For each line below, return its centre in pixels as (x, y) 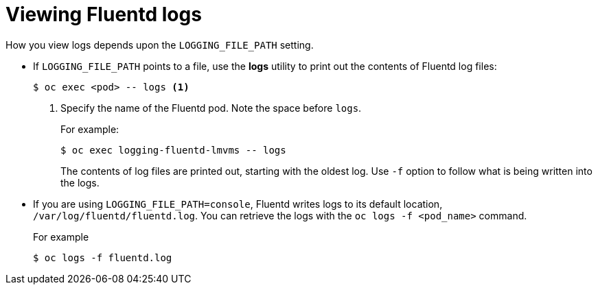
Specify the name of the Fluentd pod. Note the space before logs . (211, 108)
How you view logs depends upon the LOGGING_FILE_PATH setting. (160, 45)
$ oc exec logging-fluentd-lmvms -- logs (173, 150)
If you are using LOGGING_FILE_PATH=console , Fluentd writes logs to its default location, (238, 204)
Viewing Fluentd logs (104, 14)
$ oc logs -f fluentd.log (103, 257)
